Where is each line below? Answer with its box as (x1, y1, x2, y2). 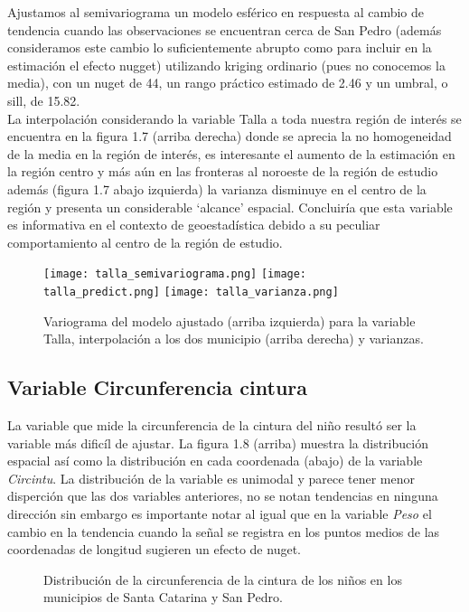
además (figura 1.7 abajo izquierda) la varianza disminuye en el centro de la (7, 179, 427, 198)
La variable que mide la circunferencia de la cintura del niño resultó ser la (7, 416, 417, 435)
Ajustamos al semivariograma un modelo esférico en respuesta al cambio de (7, 3, 425, 21)
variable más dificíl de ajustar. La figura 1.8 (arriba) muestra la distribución (7, 433, 428, 452)
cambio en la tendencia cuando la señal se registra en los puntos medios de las (7, 522, 440, 541)
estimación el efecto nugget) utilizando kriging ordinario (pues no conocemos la (7, 55, 446, 74)
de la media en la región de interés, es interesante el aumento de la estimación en (7, 144, 455, 163)
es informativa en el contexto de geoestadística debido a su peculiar (7, 215, 380, 234)
